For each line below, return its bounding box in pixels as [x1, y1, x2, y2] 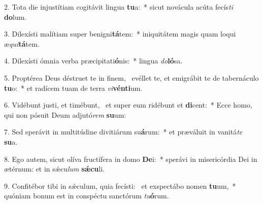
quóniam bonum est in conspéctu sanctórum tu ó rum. [4, 190, 169, 201]
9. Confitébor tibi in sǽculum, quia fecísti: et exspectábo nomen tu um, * [4, 180, 236, 191]
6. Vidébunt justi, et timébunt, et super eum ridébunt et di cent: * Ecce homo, [4, 99, 252, 110]
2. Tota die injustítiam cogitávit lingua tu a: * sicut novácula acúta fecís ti [4, 2, 234, 12]
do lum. [4, 11, 27, 22]
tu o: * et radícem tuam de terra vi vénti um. [4, 82, 143, 93]
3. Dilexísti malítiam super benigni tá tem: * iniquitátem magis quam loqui [4, 28, 236, 39]
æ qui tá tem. [4, 38, 40, 49]
